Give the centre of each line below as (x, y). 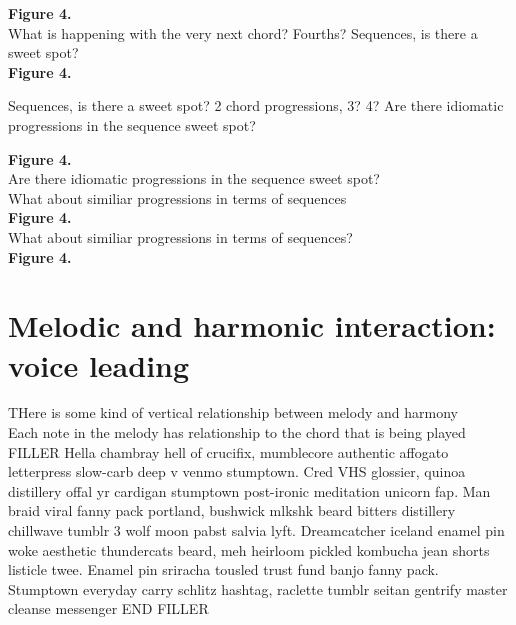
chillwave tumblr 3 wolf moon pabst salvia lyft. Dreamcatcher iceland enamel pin (256, 530)
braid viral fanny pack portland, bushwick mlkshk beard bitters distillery (232, 510)
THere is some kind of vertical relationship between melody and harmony (233, 412)
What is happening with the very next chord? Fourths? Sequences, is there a (243, 32)
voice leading (99, 364)
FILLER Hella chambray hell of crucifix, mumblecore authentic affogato (228, 451)
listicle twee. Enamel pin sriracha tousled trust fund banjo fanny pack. (223, 569)
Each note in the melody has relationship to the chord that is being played (237, 432)
